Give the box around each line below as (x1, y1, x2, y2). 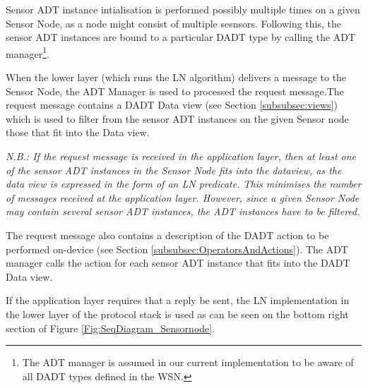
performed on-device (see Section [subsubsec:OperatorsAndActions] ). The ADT (6, 241, 348, 256)
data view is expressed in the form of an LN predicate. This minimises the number (6, 176, 362, 191)
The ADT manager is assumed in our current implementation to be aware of (22, 355, 354, 370)
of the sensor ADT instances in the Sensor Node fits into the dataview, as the (6, 162, 342, 177)
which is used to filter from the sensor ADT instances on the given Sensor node (6, 111, 349, 126)
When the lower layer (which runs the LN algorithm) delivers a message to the (6, 70, 347, 85)
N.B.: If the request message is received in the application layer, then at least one (6, 149, 357, 163)
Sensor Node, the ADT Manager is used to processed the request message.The (6, 83, 344, 98)
